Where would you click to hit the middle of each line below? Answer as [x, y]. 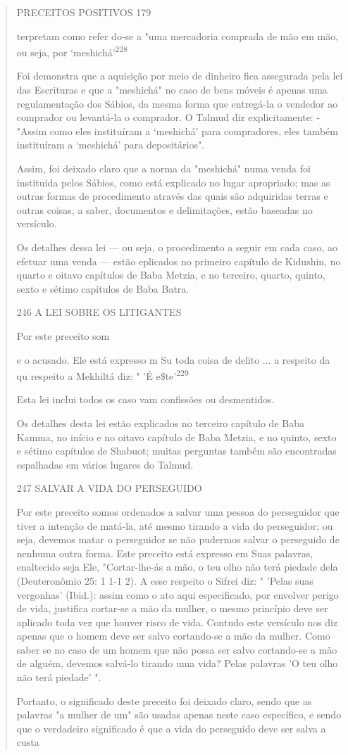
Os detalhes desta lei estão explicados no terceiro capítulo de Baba [160, 423]
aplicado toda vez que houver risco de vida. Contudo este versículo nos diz [177, 622]
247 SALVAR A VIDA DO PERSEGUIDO [109, 488]
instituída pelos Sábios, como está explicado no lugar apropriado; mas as [173, 182]
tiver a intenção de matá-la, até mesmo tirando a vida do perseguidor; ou [175, 525]
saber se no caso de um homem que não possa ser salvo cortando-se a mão [177, 649]
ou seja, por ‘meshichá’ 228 [72, 51]
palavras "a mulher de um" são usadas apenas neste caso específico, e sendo [179, 715]
